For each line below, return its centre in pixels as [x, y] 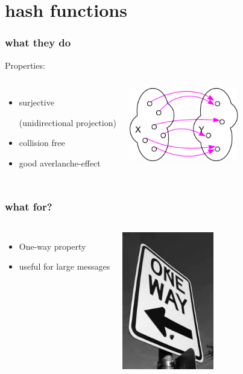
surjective [36, 102]
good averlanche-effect [60, 163]
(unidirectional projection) [68, 122]
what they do [38, 43]
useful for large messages [65, 266]
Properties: [25, 65]
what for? [29, 207]
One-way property [52, 246]
